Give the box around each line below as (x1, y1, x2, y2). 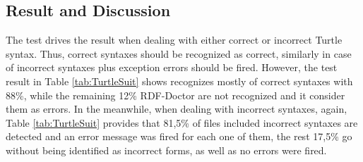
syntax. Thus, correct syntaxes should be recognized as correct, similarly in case (6, 46, 352, 61)
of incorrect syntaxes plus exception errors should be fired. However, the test (6, 60, 338, 75)
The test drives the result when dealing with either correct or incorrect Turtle (6, 32, 343, 47)
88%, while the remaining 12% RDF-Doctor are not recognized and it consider (6, 87, 345, 102)
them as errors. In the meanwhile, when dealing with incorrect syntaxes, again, (6, 101, 347, 116)
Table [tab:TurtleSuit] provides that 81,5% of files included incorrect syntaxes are (6, 115, 358, 130)
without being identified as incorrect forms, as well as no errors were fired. (6, 142, 327, 157)
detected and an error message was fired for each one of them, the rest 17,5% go (6, 129, 352, 144)
